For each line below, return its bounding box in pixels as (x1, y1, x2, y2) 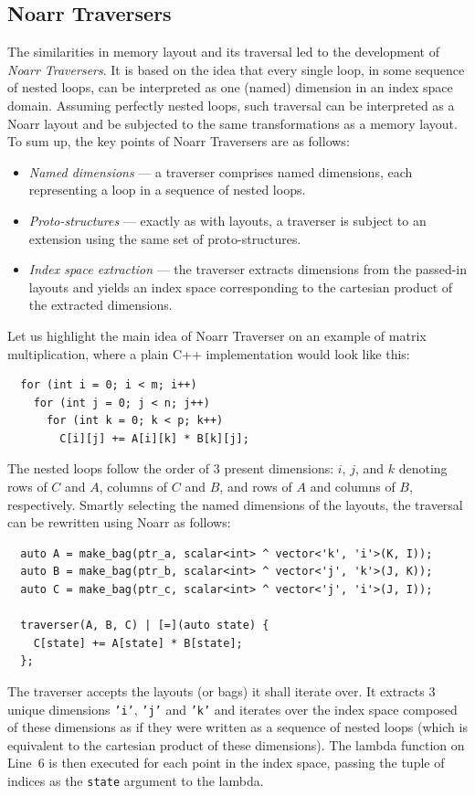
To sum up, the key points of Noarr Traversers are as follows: (7, 132, 350, 151)
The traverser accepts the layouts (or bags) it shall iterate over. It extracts (7, 682, 425, 701)
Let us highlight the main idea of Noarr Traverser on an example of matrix (7, 325, 427, 345)
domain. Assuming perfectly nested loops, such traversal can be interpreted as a (7, 95, 455, 114)
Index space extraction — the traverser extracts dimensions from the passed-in (28, 260, 468, 279)
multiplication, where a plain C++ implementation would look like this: (7, 344, 410, 363)
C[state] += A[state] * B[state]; (33, 636, 243, 650)
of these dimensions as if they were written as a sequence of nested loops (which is (7, 717, 468, 737)
